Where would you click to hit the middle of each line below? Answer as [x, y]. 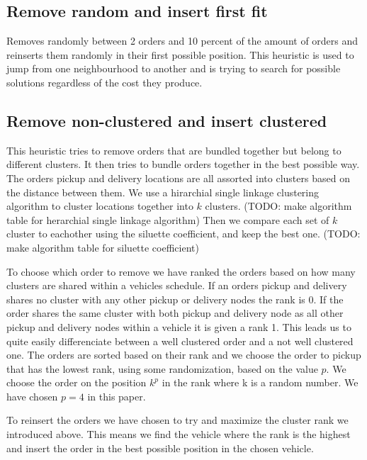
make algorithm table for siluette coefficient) [103, 247]
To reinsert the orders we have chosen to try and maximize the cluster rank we [177, 420]
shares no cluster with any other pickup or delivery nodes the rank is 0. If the [175, 299]
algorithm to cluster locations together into [100, 206]
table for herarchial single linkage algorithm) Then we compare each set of [168, 219]
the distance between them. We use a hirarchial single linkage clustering [163, 192]
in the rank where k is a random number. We [260, 382]
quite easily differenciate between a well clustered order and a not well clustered [180, 341]
